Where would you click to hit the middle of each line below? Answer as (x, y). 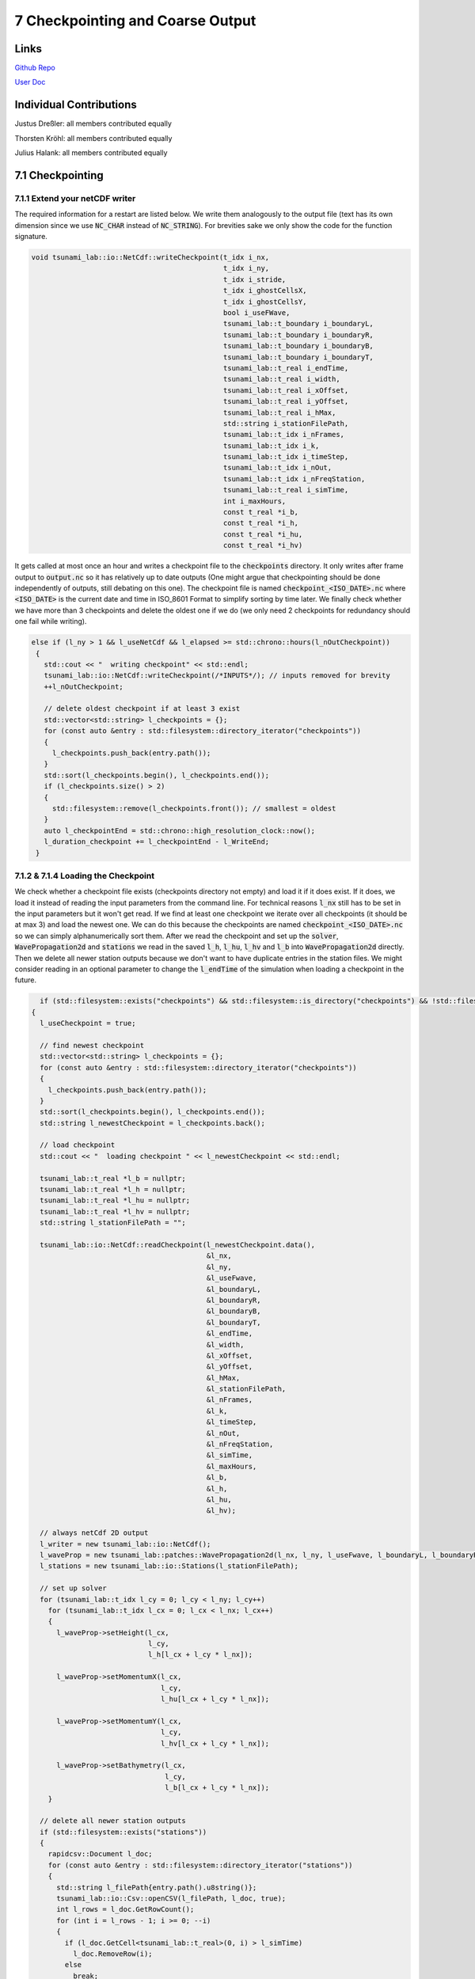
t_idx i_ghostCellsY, (265, 302)
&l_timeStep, (232, 1422)
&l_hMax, (223, 1378)
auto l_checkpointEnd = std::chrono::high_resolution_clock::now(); (180, 830)
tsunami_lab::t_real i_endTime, (286, 368)
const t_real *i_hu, (263, 534)
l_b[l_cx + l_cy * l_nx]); (217, 1788)
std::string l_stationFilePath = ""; (113, 1223)
